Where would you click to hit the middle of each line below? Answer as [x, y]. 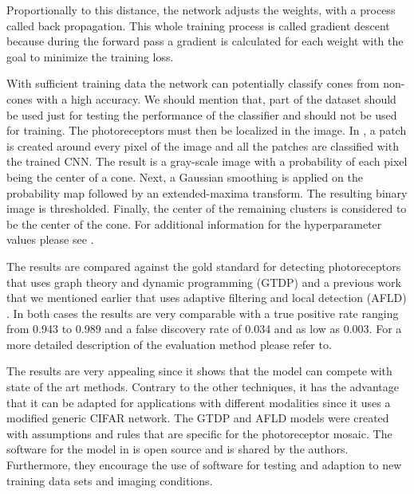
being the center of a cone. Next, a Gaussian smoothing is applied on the [185, 176]
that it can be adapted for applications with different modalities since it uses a [199, 402]
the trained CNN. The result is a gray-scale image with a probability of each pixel [207, 161]
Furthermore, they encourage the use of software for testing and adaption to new [204, 465]
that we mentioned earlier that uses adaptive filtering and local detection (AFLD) [207, 298]
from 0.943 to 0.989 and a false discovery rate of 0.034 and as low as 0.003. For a [204, 329]
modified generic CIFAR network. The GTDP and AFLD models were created [198, 418]
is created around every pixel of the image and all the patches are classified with [203, 145]
